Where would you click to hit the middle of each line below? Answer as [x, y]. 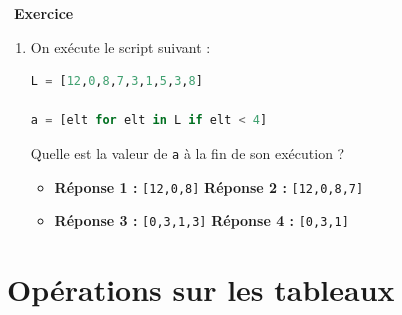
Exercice [44, 13]
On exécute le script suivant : [120, 46]
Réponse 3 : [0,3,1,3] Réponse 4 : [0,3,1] [201, 220]
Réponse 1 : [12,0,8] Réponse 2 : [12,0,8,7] [209, 186]
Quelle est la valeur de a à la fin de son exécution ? [187, 152]
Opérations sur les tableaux [201, 289]
